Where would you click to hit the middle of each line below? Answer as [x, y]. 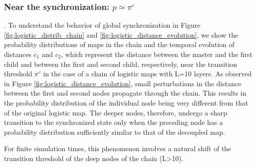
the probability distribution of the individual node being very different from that [126, 102]
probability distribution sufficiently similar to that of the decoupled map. [115, 132]
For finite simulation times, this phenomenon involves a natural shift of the [118, 148]
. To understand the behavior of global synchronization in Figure [102, 25]
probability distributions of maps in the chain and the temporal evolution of [119, 44]
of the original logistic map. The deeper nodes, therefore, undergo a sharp [116, 112]
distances [18, 54]
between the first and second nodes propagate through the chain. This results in [125, 93]
